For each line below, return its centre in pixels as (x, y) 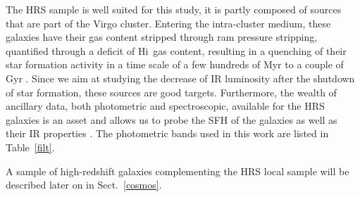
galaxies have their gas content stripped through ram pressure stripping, (162, 37)
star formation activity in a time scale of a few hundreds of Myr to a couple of (175, 64)
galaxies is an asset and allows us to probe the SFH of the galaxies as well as (172, 119)
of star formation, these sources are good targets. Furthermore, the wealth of (171, 92)
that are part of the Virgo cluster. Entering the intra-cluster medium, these (168, 23)
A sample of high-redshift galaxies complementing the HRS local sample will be (178, 171)
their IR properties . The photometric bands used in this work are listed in (167, 133)
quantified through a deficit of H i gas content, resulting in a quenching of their (176, 50)
